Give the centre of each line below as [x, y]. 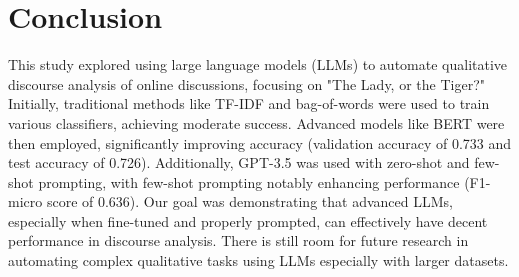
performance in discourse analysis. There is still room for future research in [238, 240]
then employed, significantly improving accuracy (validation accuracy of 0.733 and [260, 142]
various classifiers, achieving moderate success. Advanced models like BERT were [256, 122]
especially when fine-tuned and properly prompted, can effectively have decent [248, 220]
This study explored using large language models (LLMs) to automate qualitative [258, 64]
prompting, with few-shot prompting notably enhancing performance [249, 181]
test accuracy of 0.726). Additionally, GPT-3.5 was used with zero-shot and [239, 162]
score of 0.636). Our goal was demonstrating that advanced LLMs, [249, 201]
